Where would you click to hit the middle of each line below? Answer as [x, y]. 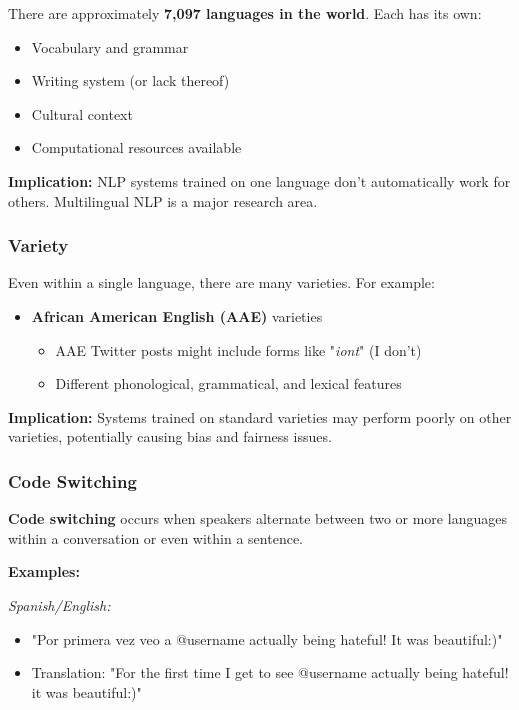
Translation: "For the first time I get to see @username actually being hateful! [270, 672]
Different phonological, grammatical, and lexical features [228, 383]
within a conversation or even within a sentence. [155, 537]
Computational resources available [136, 147]
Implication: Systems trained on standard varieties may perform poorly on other [260, 416]
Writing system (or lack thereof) [130, 80]
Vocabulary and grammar [110, 46]
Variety [38, 245]
